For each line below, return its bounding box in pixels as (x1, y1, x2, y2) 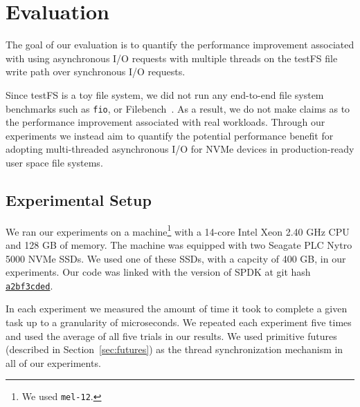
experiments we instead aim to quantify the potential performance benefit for (6, 128, 334, 142)
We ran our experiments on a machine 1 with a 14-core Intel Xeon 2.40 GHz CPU (6, 222, 350, 238)
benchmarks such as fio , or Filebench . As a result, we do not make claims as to (6, 101, 350, 115)
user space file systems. (6, 155, 103, 169)
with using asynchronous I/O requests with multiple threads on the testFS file (6, 50, 338, 65)
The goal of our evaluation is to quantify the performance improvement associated (6, 37, 354, 52)
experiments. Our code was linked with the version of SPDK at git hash (6, 265, 311, 279)
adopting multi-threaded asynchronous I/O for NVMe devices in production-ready (6, 142, 354, 156)
